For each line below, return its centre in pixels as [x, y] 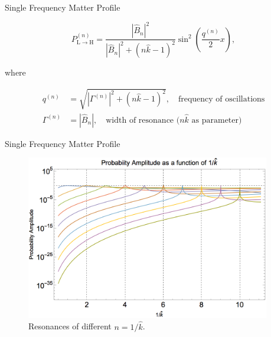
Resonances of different [70, 326]
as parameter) [217, 120]
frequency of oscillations [221, 99]
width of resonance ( [143, 120]
